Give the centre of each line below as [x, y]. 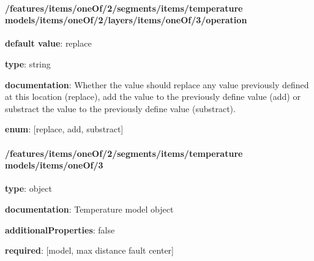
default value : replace [48, 43]
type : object [28, 188]
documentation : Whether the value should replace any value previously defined [157, 84]
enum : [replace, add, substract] [64, 129]
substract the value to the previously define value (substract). [120, 108]
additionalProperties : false [60, 229]
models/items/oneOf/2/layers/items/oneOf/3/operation [126, 20]
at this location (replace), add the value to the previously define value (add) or [153, 96]
